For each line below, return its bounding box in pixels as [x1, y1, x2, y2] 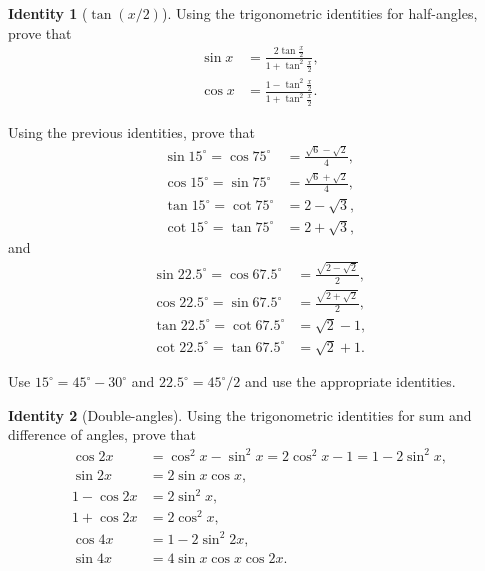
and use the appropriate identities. [244, 371, 456, 392]
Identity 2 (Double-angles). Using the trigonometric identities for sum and [8, 404, 472, 425]
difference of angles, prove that [8, 424, 196, 445]
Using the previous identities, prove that [8, 121, 255, 142]
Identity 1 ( [8, 3, 88, 23]
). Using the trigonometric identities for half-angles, [161, 3, 478, 23]
